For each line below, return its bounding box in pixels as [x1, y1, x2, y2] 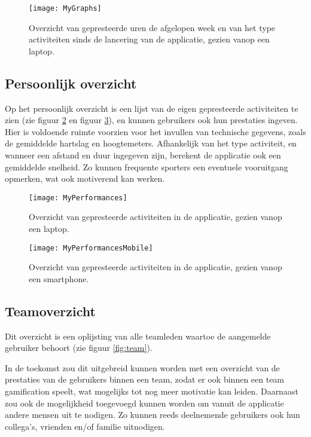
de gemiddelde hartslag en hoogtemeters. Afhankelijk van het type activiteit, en [5, 137, 297, 149]
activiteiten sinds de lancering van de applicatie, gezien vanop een [29, 33, 270, 45]
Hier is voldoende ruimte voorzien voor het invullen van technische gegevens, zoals [5, 125, 306, 137]
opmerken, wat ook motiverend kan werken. [5, 172, 165, 185]
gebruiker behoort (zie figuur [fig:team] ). [5, 341, 153, 354]
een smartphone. [29, 272, 89, 285]
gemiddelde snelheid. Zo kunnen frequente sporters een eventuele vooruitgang [5, 160, 288, 173]
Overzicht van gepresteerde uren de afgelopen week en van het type [29, 21, 276, 33]
